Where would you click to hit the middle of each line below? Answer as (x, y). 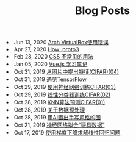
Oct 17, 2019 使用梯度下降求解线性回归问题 (67, 133)
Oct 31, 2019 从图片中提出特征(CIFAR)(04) (67, 72)
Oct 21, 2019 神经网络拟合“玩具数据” (59, 125)
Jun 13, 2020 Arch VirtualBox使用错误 (61, 43)
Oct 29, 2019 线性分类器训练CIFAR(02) (63, 94)
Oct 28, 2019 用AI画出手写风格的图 (58, 118)
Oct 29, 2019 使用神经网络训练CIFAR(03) (65, 87)
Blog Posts (102, 11)
